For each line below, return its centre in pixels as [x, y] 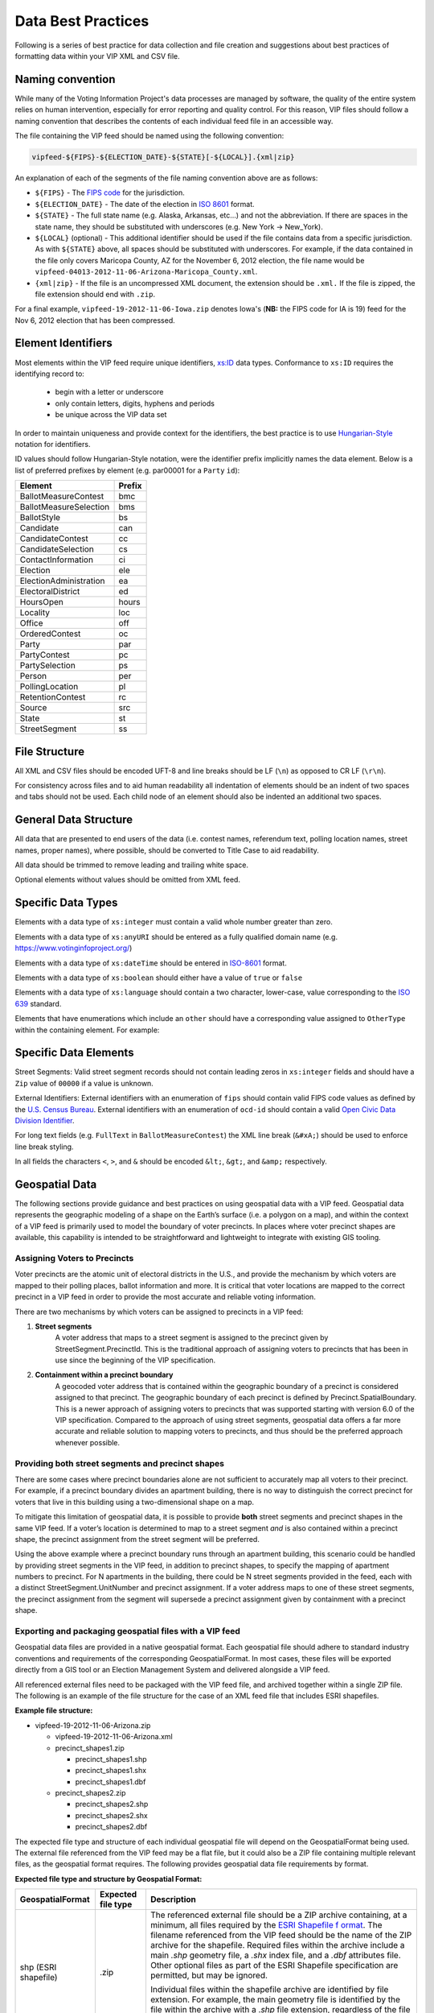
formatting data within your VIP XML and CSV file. [97, 56]
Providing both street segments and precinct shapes [120, 1463]
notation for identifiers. [53, 444]
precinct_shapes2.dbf [111, 1827]
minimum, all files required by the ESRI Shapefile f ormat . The [266, 1925]
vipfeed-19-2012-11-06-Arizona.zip [93, 1725]
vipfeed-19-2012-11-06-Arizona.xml [114, 1737]
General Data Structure [74, 820]
